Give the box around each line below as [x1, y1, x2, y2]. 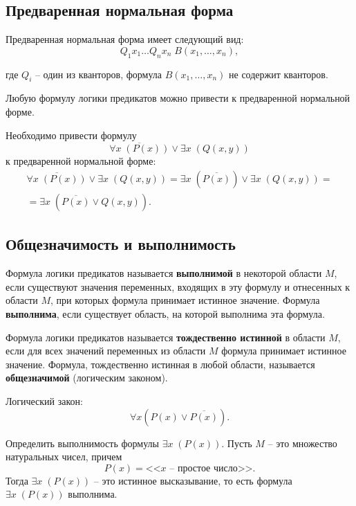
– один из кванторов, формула [35, 66, 162, 81]
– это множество [268, 435, 337, 450]
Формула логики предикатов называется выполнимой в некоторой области [6, 266, 322, 280]
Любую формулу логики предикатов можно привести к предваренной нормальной [6, 91, 350, 105]
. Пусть [221, 435, 252, 450]
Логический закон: [6, 394, 83, 408]
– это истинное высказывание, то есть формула [93, 473, 292, 487]
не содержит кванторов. [229, 66, 328, 81]
